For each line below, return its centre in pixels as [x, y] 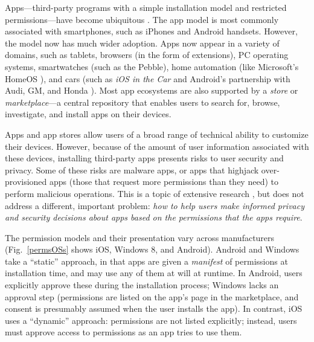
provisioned [26, 182]
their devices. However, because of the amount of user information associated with [157, 146]
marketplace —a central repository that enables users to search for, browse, [143, 102]
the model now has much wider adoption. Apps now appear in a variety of [142, 43]
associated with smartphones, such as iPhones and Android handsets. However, [151, 31]
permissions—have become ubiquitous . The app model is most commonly [142, 19]
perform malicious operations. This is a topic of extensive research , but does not [155, 193]
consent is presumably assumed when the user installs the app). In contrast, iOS [154, 308]
